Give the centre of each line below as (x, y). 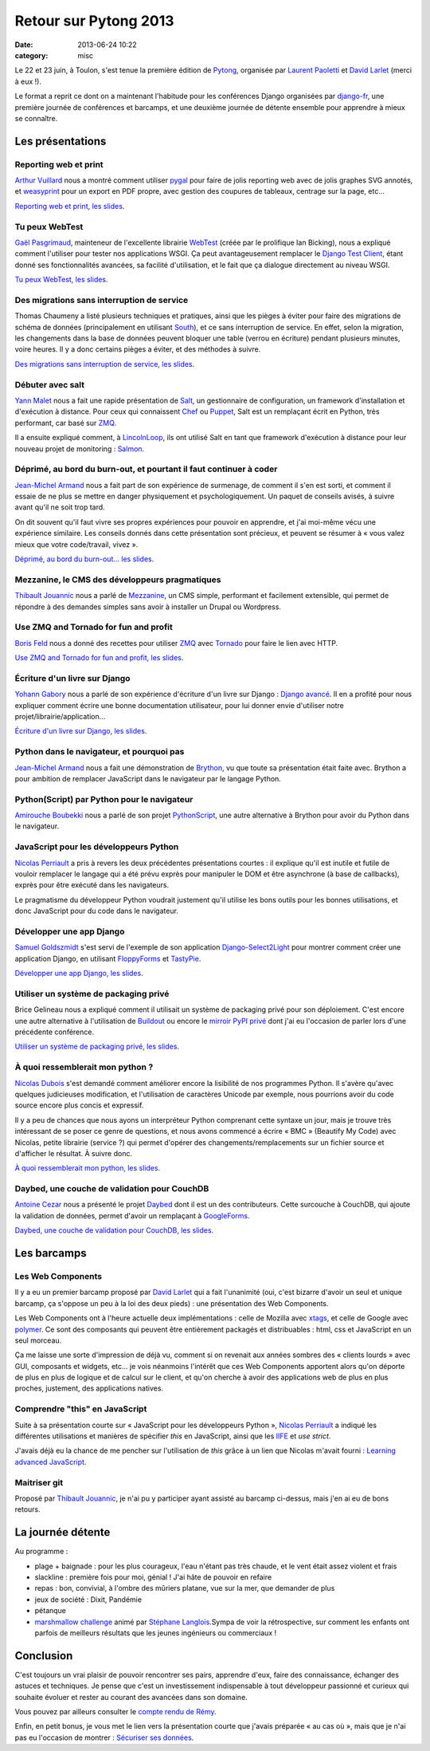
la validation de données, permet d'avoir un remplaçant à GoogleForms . (132, 1215)
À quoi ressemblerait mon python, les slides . (88, 1168)
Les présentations (61, 141)
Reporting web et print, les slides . (70, 206)
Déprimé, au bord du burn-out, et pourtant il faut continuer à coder (146, 469)
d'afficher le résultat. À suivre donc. (74, 1153)
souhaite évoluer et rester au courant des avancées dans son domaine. (131, 1697)
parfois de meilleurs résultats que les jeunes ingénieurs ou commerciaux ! (156, 1633)
